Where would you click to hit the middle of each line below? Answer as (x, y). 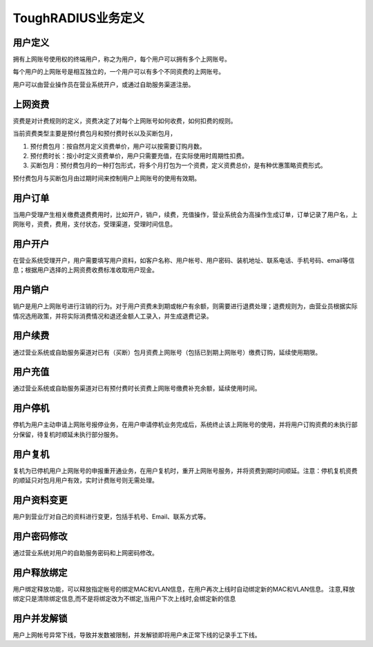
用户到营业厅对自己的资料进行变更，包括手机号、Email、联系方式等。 (111, 516)
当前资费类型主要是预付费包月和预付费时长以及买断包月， (94, 133)
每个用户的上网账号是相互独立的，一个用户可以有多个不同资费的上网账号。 (118, 72)
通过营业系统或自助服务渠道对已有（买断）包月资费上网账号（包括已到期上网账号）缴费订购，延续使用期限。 (167, 352)
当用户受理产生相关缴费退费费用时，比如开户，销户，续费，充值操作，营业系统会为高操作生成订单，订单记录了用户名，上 (185, 214)
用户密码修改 (40, 536)
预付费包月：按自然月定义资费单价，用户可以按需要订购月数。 (118, 146)
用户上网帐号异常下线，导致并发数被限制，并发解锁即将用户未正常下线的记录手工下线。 (137, 635)
